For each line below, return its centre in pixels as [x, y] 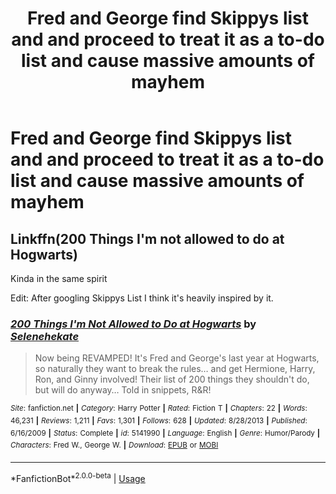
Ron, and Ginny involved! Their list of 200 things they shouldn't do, [172, 379]
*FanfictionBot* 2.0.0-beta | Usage [78, 477]
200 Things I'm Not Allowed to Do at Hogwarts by [133, 324]
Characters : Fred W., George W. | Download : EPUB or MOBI [114, 445]
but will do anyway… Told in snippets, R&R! [123, 390]
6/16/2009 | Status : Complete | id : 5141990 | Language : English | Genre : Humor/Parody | [165, 433]
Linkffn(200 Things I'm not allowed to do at [147, 238]
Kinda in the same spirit [59, 278]
